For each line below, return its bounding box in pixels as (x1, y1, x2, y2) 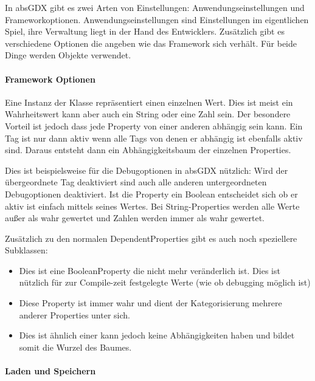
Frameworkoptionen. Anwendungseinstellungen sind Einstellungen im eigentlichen (5, 13, 309, 26)
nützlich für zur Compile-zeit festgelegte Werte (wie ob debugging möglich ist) (19, 276, 311, 289)
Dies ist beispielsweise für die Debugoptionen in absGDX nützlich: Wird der (5, 163, 288, 176)
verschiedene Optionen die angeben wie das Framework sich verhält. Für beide (5, 36, 297, 49)
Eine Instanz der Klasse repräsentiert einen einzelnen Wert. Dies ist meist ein (5, 95, 293, 108)
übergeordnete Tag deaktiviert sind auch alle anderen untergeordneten (5, 176, 267, 188)
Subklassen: (5, 244, 48, 256)
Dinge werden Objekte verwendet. (5, 49, 131, 61)
